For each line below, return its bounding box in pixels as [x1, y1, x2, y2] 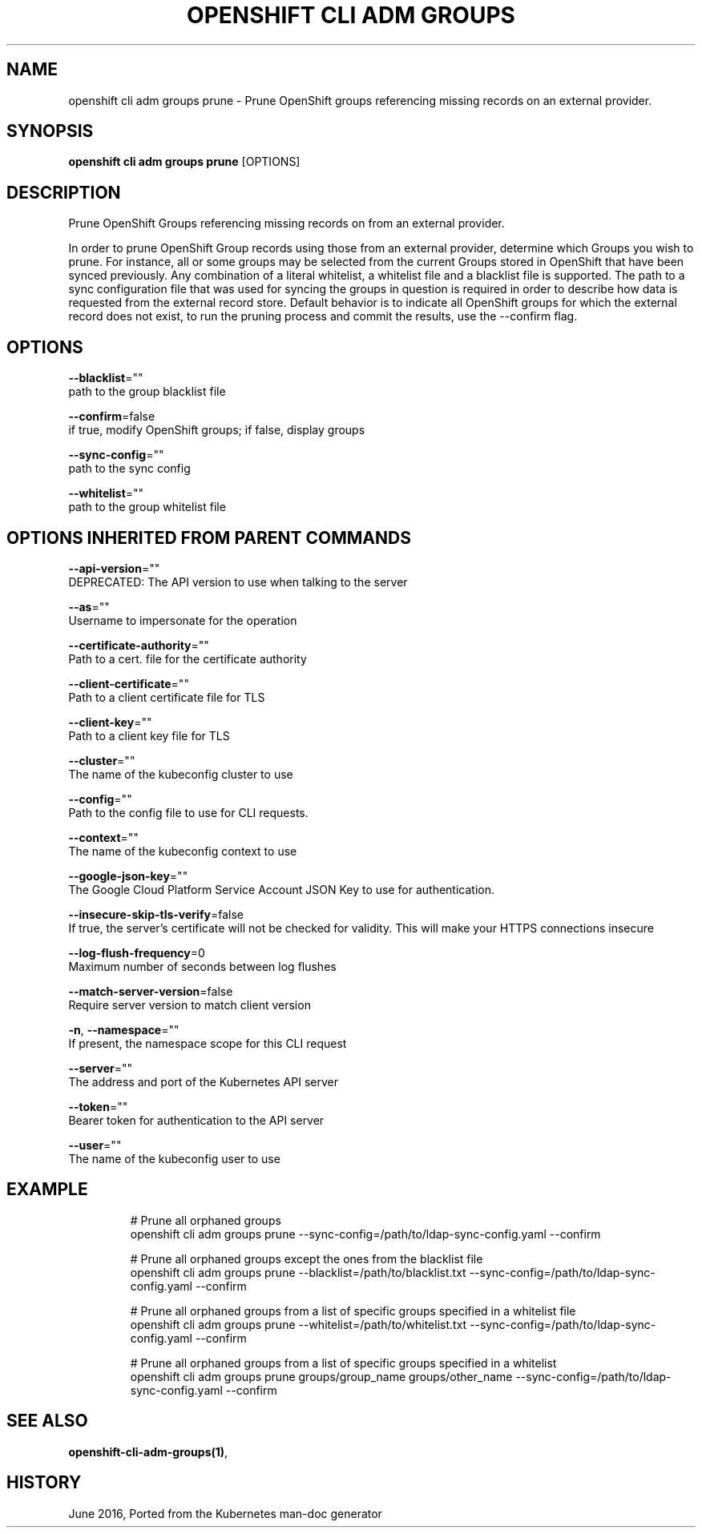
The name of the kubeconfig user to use [68, 1151, 280, 1166]
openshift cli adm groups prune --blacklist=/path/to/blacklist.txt [130, 1265, 466, 1279]
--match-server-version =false [68, 984, 233, 998]
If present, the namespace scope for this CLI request [68, 1036, 347, 1050]
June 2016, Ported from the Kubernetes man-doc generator [68, 1506, 382, 1520]
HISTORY [6, 1472, 82, 1493]
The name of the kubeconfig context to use [68, 843, 297, 858]
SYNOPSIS [6, 121, 94, 142]
